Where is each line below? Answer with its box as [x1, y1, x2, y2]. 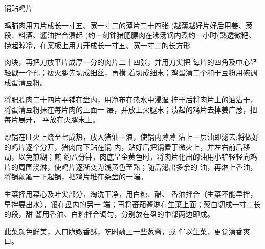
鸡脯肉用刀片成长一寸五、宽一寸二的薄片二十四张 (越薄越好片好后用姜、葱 [4, 19, 253, 30]
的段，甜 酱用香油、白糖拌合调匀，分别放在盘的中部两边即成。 [4, 209, 214, 219]
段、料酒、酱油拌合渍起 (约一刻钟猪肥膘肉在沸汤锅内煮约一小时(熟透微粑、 [4, 30, 256, 40]
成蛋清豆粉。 [4, 77, 47, 87]
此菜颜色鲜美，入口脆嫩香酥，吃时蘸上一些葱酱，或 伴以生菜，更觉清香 [4, 225, 243, 236]
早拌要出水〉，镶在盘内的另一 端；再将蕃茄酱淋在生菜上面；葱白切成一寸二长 [4, 198, 261, 209]
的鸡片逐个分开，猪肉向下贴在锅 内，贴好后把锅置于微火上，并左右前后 [4, 141, 243, 152]
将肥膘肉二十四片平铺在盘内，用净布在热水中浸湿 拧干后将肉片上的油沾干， [4, 94, 257, 105]
